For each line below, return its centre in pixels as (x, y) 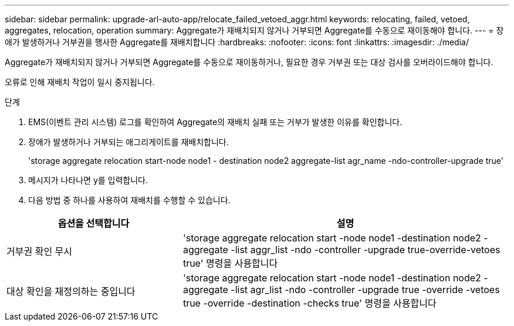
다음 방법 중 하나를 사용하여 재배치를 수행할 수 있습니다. (129, 200)
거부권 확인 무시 (40, 251)
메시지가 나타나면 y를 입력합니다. (88, 180)
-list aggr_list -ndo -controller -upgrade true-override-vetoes (366, 250)
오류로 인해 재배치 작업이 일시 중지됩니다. (80, 82)
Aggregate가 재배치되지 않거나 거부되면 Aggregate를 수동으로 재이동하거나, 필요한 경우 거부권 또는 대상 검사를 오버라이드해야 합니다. (249, 62)
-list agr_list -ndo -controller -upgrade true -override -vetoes (365, 290)
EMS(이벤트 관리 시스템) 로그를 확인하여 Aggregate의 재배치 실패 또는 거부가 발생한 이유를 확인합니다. (215, 122)
